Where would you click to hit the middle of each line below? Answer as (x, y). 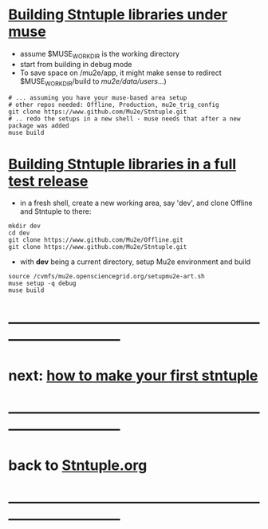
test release (48, 181)
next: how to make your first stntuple (133, 375)
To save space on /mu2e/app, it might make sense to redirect (120, 73)
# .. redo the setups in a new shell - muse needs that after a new (124, 118)
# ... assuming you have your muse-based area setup (98, 97)
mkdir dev (25, 226)
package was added (39, 125)
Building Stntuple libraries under (118, 15)
